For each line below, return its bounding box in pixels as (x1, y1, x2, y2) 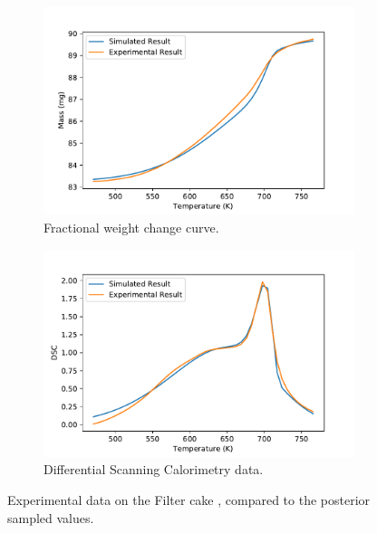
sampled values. (7, 508, 94, 527)
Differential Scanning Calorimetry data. (43, 460, 264, 479)
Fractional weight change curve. (43, 217, 219, 236)
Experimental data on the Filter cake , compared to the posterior (7, 490, 371, 509)
